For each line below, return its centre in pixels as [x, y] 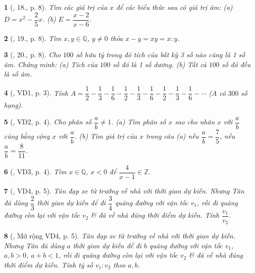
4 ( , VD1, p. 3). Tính [36, 93]
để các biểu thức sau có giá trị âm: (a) [174, 7]
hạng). [14, 105]
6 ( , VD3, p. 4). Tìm [35, 172]
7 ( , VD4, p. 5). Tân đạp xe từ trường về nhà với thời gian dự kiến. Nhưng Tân [124, 190]
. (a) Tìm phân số [139, 122]
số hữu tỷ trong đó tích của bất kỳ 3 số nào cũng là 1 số [160, 55]
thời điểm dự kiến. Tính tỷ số [49, 264]
